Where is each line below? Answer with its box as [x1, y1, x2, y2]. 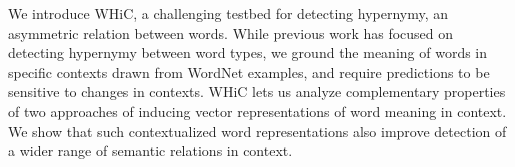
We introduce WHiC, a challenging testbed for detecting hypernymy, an [8, 3, 449, 23]
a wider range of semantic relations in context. [8, 140, 293, 161]
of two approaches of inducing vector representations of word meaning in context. [8, 100, 507, 121]
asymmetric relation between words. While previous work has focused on [8, 22, 454, 43]
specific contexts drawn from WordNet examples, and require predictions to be [8, 61, 490, 82]
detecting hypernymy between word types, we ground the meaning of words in [8, 42, 488, 63]
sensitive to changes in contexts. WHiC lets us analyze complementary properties [8, 81, 506, 102]
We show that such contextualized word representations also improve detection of [8, 120, 507, 141]
